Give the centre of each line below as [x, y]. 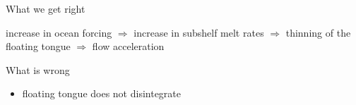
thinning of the [318, 32]
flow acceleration [128, 46]
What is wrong [38, 69]
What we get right [46, 8]
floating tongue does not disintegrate [102, 93]
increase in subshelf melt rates [199, 32]
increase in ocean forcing [59, 32]
